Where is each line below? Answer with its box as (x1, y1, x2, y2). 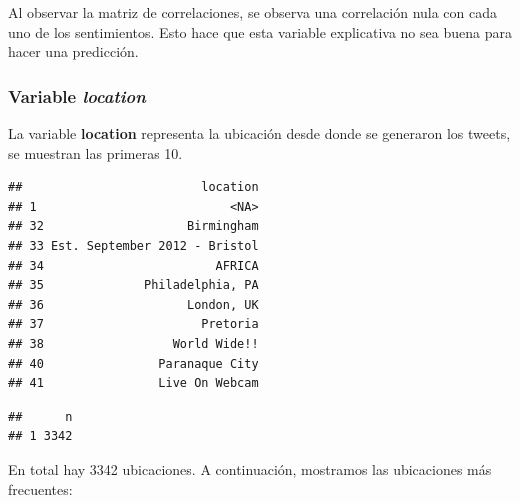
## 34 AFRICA (8, 258, 259, 273)
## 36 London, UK (8, 297, 259, 312)
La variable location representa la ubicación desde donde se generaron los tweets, (8, 123, 511, 143)
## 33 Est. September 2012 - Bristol (8, 238, 259, 253)
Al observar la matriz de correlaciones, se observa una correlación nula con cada (8, 2, 498, 22)
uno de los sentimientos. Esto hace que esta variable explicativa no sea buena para (8, 21, 512, 42)
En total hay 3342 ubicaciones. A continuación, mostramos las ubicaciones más (8, 458, 492, 479)
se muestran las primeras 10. (8, 142, 183, 163)
